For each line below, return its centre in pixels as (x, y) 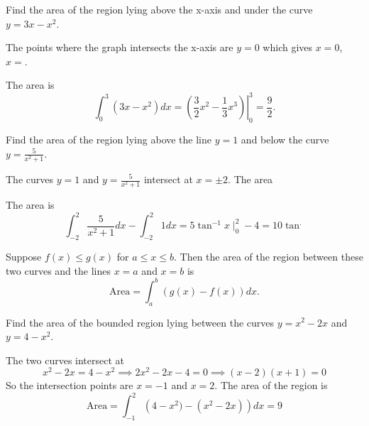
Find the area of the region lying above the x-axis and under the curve (159, 9)
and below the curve (285, 140)
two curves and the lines (58, 270)
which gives (288, 47)
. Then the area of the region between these (268, 257)
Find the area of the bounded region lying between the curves (140, 322)
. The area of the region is (271, 385)
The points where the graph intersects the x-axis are (120, 47)
